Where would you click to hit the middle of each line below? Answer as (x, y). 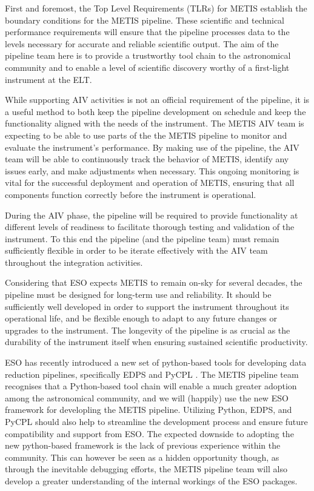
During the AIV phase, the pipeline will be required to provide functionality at (152, 215)
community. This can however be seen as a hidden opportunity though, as (142, 457)
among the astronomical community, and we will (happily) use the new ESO (147, 397)
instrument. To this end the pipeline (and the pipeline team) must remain (142, 238)
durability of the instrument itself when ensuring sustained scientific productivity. (156, 342)
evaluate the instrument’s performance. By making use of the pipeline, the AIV (152, 147)
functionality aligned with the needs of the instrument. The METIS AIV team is (155, 123)
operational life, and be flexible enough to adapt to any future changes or (141, 318)
